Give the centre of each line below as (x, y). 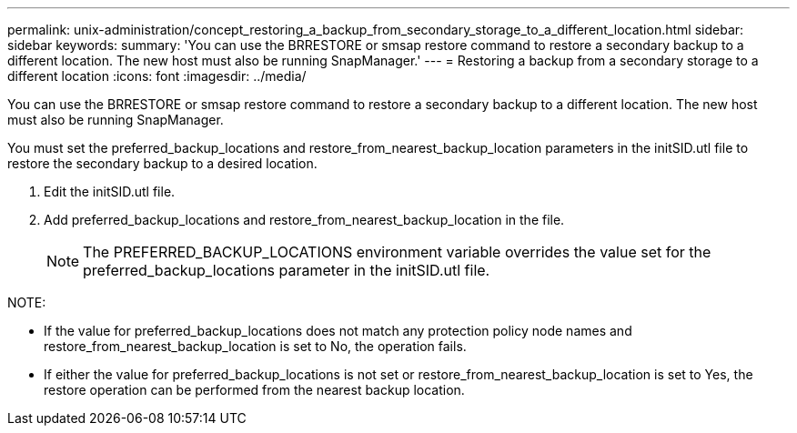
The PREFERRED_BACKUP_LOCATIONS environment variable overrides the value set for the (397, 252)
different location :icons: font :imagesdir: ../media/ (157, 76)
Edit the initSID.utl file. (110, 191)
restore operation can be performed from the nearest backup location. (254, 390)
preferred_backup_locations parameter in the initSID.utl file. (287, 270)
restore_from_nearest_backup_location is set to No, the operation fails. (255, 346)
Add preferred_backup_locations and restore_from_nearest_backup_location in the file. (304, 220)
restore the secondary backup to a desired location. (162, 163)
